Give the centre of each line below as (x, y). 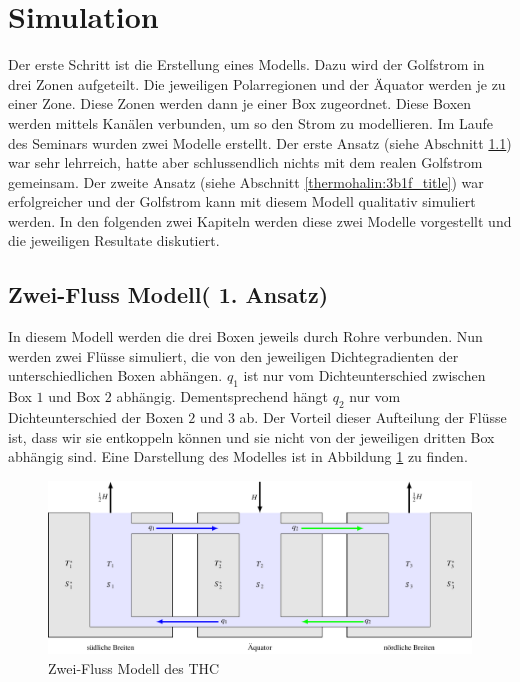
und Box (74, 396)
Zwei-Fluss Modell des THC (134, 667)
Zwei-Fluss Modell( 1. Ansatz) (168, 294)
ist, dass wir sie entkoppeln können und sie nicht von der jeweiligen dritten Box (251, 436)
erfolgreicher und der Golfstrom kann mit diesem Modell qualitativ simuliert (242, 201)
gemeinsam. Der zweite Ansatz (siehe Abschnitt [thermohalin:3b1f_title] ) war (246, 181)
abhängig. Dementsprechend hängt (222, 396)
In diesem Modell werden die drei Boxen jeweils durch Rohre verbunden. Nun (245, 336)
